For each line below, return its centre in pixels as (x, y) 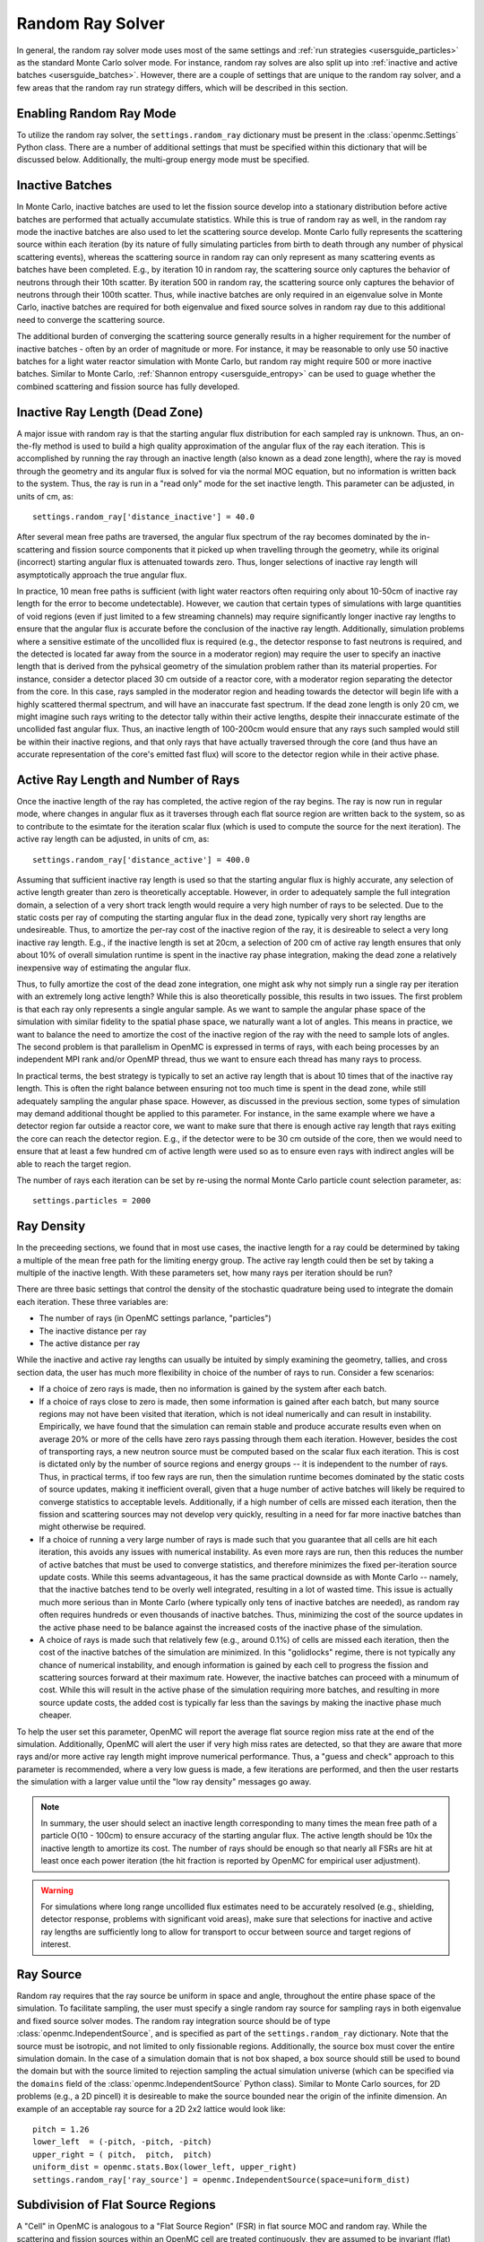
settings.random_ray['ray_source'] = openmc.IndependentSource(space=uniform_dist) (222, 2180)
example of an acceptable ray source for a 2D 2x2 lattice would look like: (151, 2108)
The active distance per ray (90, 1343)
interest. (56, 1944)
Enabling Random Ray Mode (96, 113)
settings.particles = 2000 (92, 1201)
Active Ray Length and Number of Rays (128, 780)
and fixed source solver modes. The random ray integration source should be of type (173, 2020)
